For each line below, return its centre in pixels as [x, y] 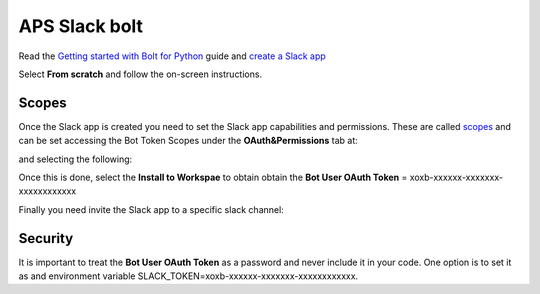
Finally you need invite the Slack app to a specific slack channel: [151, 209]
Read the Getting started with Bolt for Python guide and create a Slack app [172, 56]
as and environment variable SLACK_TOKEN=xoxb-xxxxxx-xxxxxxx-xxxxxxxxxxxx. [188, 276]
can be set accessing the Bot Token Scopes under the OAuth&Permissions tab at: [188, 141]
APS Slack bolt [81, 26]
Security [46, 238]
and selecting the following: [75, 159]
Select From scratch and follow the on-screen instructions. [140, 74]
